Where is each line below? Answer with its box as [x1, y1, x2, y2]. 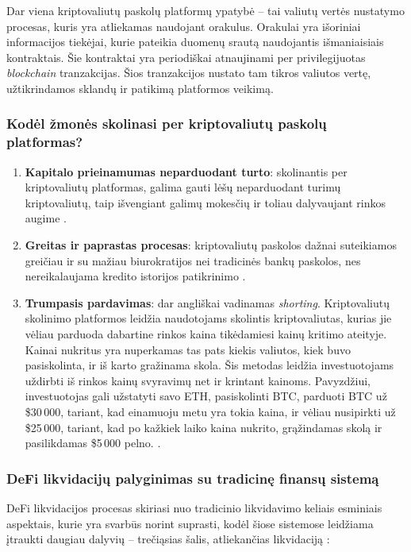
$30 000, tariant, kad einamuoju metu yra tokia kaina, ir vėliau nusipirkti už [25, 403, 396, 420]
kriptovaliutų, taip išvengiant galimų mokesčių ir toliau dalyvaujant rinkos [25, 194, 386, 210]
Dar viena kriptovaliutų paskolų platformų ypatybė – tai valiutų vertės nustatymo [6, 2, 405, 18]
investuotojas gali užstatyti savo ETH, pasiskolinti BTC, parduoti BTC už [25, 388, 387, 404]
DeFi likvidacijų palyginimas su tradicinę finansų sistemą [6, 468, 379, 488]
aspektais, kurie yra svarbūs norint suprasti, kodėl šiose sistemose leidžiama [6, 515, 374, 531]
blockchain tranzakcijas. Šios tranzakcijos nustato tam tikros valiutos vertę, [6, 64, 371, 81]
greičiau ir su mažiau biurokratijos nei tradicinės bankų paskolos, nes [25, 252, 361, 268]
